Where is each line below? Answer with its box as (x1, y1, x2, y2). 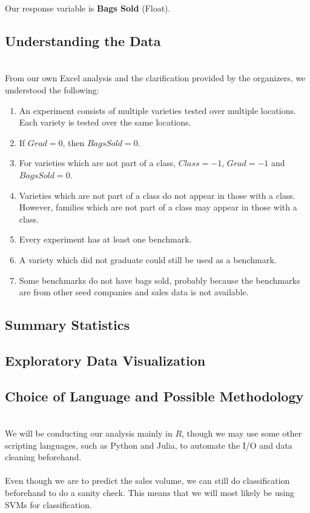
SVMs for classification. (5, 498, 92, 511)
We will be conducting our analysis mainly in (5, 427, 173, 440)
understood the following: (5, 83, 99, 96)
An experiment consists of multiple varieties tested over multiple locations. (19, 104, 296, 116)
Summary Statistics (5, 315, 130, 334)
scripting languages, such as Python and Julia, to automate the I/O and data (5, 438, 292, 451)
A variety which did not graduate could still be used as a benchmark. (19, 253, 277, 266)
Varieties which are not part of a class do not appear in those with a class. (19, 189, 295, 201)
